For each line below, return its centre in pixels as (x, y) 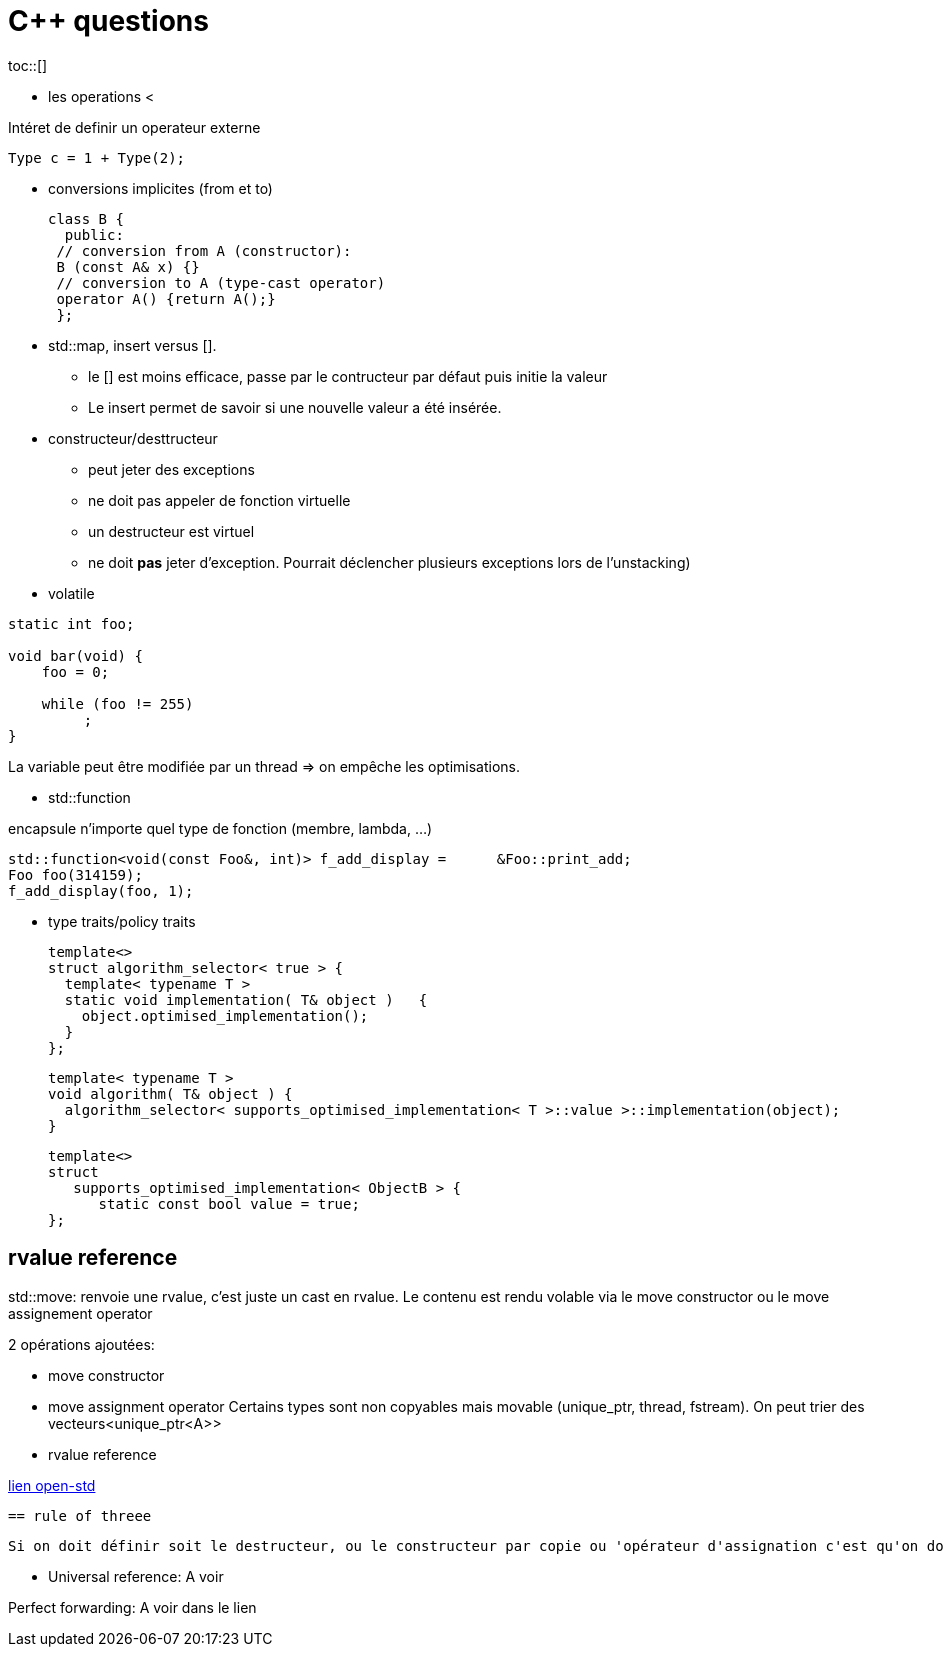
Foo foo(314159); (75, 874)
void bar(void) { (75, 655)
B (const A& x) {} (128, 266)
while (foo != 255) (117, 703)
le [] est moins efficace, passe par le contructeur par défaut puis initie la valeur (348, 376)
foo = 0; (75, 671)
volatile (71, 593)
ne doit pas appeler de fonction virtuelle (219, 500)
